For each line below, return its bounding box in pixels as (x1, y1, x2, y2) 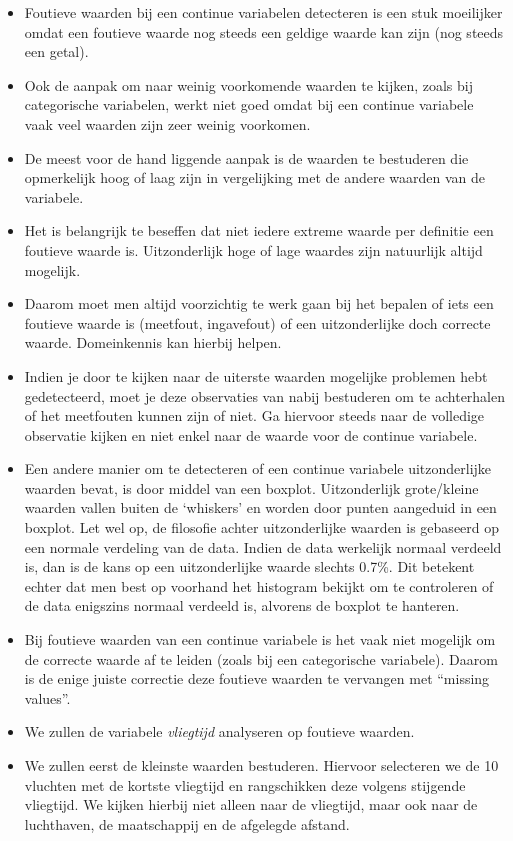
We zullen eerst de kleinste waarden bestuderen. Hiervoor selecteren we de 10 (24, 755, 499, 775)
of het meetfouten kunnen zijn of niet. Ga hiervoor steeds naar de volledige (24, 405, 485, 426)
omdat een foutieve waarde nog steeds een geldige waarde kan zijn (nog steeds (24, 21, 504, 42)
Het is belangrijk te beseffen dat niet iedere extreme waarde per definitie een (24, 220, 494, 241)
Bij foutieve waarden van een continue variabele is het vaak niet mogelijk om (24, 629, 496, 650)
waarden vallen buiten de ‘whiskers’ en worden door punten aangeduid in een (24, 497, 497, 518)
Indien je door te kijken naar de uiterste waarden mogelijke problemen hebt (24, 365, 488, 386)
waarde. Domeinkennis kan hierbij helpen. (24, 332, 282, 353)
